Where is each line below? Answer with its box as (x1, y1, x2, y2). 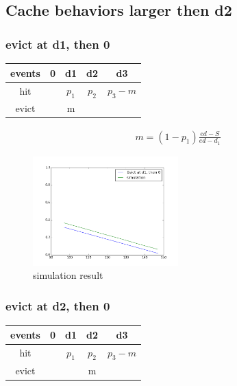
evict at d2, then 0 (5, 297, 110, 314)
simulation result (33, 268, 103, 282)
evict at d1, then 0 (5, 35, 110, 52)
